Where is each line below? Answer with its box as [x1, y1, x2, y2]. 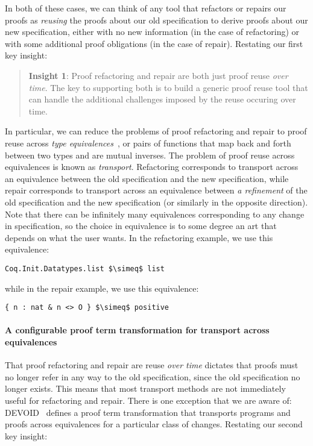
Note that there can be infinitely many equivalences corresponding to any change [5, 207, 305, 220]
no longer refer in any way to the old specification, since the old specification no [5, 370, 300, 383]
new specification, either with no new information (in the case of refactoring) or [5, 25, 300, 38]
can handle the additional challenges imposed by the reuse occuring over [28, 93, 296, 105]
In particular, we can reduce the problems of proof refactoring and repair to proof [5, 125, 307, 137]
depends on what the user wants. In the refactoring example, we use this [5, 231, 273, 243]
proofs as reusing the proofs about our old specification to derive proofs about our [5, 13, 308, 26]
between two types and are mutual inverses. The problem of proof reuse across [5, 148, 295, 161]
